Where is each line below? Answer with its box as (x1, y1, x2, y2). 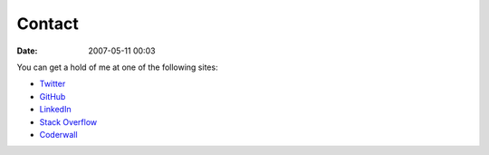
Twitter (39, 78, 66, 90)
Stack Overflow (39, 116, 98, 127)
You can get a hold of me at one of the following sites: (16, 62, 218, 73)
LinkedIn (39, 104, 72, 115)
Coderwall (39, 129, 78, 140)
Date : (16, 45, 38, 56)
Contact (16, 14, 79, 34)
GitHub (39, 91, 66, 102)
